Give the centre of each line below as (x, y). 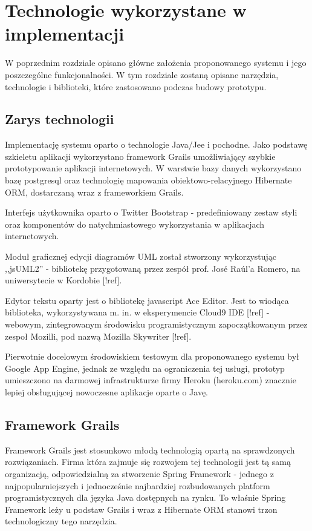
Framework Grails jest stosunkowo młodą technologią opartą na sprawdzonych (150, 450)
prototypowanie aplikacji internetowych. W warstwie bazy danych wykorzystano (153, 168)
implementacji (65, 34)
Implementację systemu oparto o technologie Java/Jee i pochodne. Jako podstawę (156, 144)
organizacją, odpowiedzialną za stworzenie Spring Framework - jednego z (139, 473)
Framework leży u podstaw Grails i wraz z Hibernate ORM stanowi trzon (141, 509)
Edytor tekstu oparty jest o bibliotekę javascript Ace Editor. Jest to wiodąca (147, 300)
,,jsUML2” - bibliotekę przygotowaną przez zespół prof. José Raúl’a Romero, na (153, 268)
